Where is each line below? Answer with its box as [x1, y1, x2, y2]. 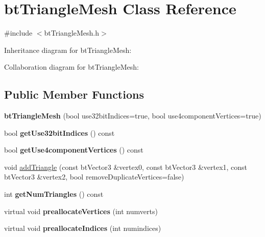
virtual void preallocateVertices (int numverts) [4, 205, 158, 216]
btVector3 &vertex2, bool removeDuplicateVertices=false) [4, 171, 184, 182]
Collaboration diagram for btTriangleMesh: [4, 62, 139, 72]
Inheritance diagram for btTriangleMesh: [4, 44, 132, 55]
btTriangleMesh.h [44, 27, 100, 38]
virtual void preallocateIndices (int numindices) [4, 223, 161, 233]
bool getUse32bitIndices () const [4, 127, 115, 138]
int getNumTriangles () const [4, 189, 104, 199]
